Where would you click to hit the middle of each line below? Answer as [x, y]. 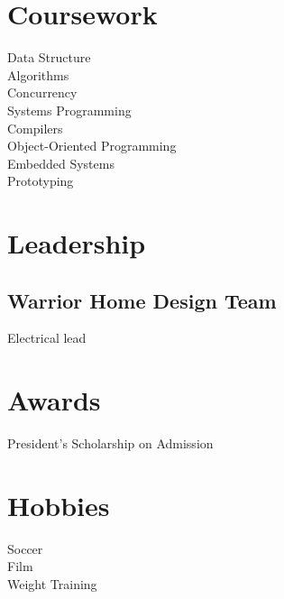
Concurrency [42, 92]
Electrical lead [47, 338]
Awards [54, 400]
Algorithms [38, 74]
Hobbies [59, 505]
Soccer [25, 548]
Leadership [77, 243]
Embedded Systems [61, 163]
